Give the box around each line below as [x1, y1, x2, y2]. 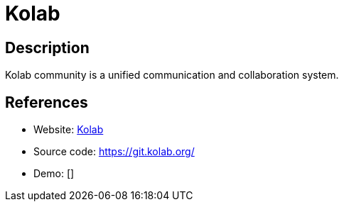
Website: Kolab [33, 123, 104, 136]
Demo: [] [33, 167, 75, 180]
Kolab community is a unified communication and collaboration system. [5, 69, 339, 82]
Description [5, 38, 90, 57]
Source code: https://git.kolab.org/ [33, 145, 195, 158]
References [5, 93, 88, 111]
